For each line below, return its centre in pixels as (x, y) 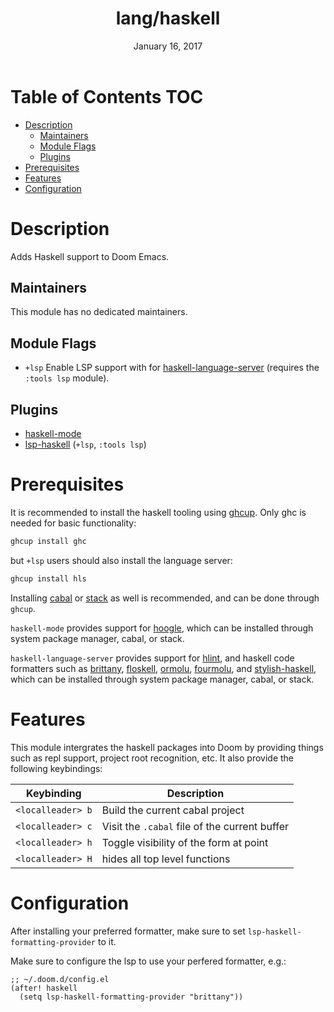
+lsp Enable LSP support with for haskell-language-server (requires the (172, 368)
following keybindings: (56, 768)
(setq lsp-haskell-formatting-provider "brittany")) (131, 997)
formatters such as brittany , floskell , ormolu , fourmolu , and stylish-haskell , (163, 668)
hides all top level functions (166, 859)
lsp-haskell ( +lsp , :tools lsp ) (85, 444)
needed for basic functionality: (73, 523)
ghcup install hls (48, 578)
